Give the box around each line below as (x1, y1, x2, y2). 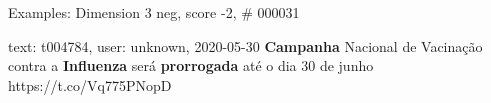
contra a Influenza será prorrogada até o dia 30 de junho (8, 55, 374, 76)
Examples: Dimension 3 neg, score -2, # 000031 (8, 2, 300, 22)
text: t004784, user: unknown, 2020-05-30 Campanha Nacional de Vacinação (8, 35, 483, 56)
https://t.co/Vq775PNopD (8, 74, 172, 95)
